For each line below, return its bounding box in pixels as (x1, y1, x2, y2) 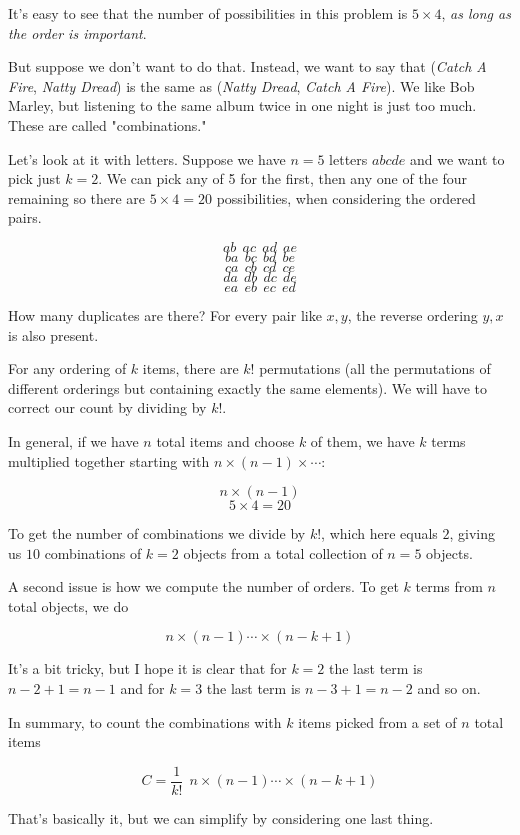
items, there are (142, 358, 239, 379)
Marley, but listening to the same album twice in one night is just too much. (8, 95, 477, 116)
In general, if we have (8, 430, 139, 451)
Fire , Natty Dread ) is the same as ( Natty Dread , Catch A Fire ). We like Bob (8, 75, 475, 96)
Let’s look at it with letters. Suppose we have (8, 148, 286, 169)
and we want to (409, 148, 505, 169)
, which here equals (321, 523, 438, 544)
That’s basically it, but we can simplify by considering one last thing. (8, 807, 434, 828)
